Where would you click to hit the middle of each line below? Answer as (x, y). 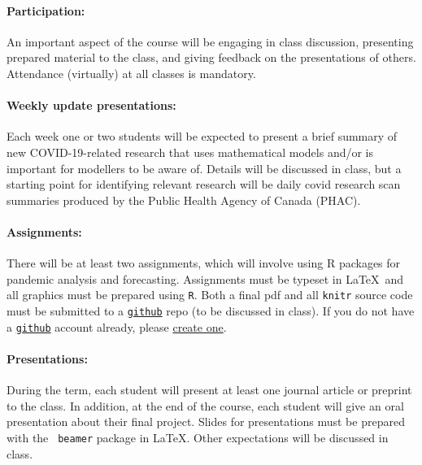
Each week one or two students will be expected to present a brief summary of (202, 136)
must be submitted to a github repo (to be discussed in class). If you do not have (211, 310)
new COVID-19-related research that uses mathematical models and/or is (190, 152)
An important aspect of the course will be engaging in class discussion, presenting (210, 41)
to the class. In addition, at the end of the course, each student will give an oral (205, 405)
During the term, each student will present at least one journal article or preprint (209, 390)
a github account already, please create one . (117, 326)
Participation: (46, 10)
